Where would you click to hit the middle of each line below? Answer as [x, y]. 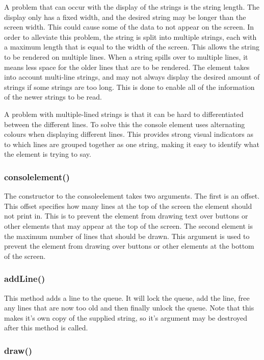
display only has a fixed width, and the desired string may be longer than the [125, 17]
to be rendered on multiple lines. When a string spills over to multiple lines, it [126, 56]
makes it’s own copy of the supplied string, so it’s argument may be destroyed [126, 317]
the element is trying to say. [48, 154]
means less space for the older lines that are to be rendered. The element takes [127, 67]
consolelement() [37, 176]
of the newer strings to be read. [53, 97]
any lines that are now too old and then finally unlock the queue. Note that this [129, 308]
